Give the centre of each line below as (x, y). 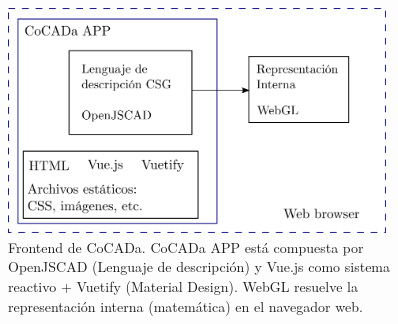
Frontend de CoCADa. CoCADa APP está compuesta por (186, 246)
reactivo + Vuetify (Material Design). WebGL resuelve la (183, 286)
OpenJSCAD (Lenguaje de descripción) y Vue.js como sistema (199, 266)
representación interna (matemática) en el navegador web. (185, 305)
